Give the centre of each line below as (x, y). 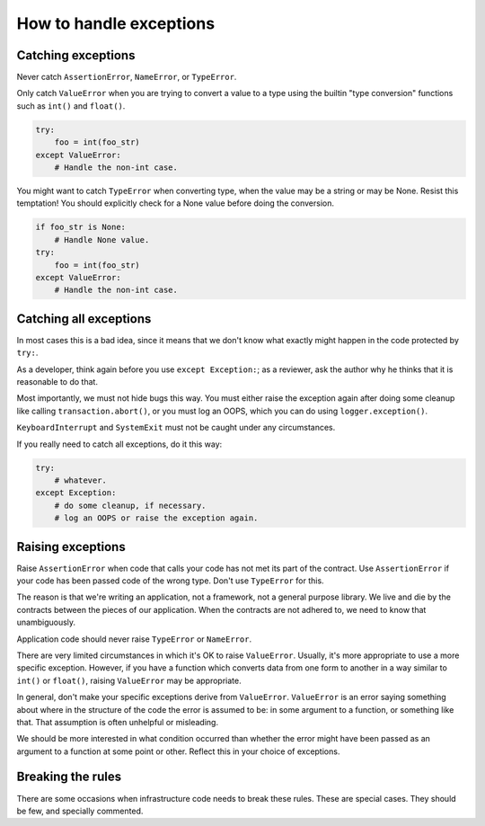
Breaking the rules (69, 777)
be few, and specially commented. (80, 811)
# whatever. (81, 480)
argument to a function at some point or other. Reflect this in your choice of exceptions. (178, 751)
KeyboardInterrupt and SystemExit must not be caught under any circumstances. (176, 428)
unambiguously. (46, 622)
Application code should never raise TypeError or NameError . (134, 639)
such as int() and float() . (71, 106)
